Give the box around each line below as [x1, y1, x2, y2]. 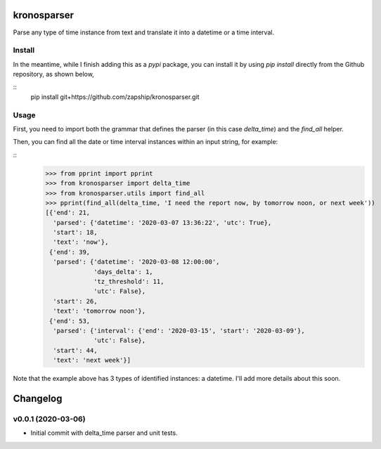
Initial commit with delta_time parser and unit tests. [30, 429, 179, 437]
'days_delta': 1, [93, 268, 154, 275]
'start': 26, [53, 297, 98, 305]
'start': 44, [53, 346, 98, 354]
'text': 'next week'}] [53, 356, 131, 365]
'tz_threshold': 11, [93, 278, 164, 286]
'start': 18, [53, 228, 98, 237]
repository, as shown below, [13, 70, 94, 79]
